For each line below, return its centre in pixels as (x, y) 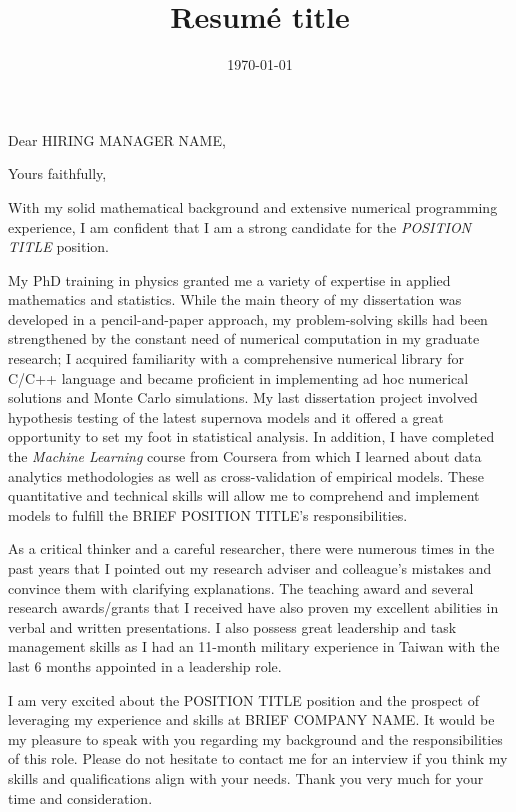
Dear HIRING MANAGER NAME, (117, 139)
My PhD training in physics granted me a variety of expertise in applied (229, 279)
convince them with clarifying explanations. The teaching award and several (241, 587)
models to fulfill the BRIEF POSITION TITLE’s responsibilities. (208, 514)
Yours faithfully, (57, 173)
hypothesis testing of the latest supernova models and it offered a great (226, 416)
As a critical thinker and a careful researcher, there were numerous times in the (251, 548)
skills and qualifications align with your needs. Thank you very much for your (246, 777)
